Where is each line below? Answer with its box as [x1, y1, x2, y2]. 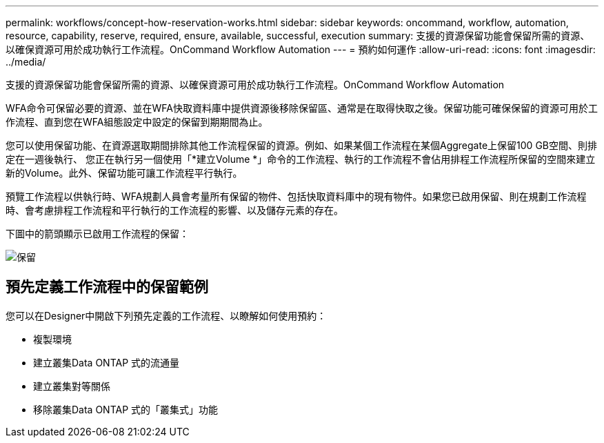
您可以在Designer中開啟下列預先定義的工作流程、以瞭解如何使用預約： [6, 309, 327, 322]
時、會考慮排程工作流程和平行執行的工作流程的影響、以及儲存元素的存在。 [6, 204, 343, 216]
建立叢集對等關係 [33, 380, 110, 392]
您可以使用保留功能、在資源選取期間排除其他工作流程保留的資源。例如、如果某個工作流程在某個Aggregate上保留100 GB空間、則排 [6, 139, 597, 151]
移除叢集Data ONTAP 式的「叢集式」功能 [33, 403, 219, 415]
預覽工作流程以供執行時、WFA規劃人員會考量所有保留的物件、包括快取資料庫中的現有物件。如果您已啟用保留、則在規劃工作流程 [6, 190, 587, 202]
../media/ [6, 56, 46, 68]
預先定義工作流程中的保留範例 [6, 278, 208, 296]
